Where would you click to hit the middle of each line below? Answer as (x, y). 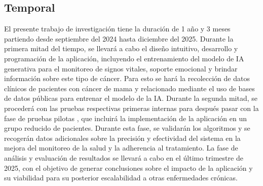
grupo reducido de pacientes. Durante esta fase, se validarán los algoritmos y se (127, 128)
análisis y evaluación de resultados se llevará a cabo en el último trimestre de (124, 157)
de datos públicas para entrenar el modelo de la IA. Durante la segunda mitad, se (131, 98)
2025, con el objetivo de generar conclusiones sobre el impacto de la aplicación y (128, 168)
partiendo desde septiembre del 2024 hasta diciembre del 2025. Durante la (119, 38)
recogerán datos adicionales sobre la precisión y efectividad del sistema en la (122, 138)
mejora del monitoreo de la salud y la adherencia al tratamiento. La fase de (121, 148)
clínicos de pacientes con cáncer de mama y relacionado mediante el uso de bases (129, 88)
